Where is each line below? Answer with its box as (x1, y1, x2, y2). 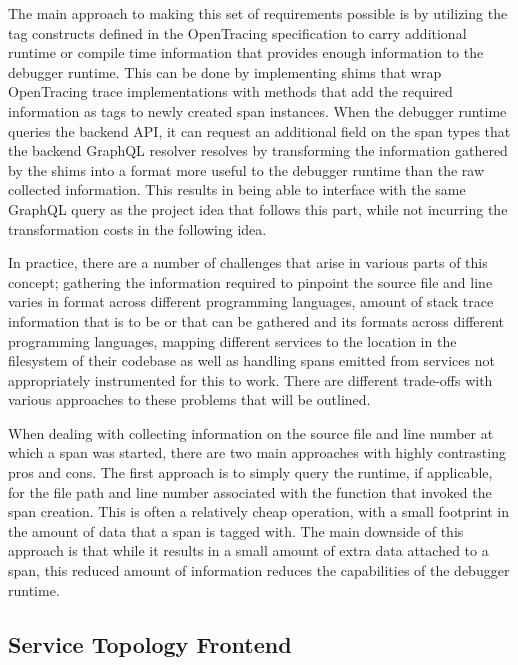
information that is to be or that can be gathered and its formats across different (8, 310, 505, 331)
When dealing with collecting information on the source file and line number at (8, 422, 494, 443)
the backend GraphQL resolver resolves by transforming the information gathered (8, 140, 508, 161)
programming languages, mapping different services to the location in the (8, 330, 457, 351)
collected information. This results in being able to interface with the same (8, 179, 466, 200)
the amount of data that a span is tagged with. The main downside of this (8, 520, 464, 541)
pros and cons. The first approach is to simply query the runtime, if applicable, (8, 462, 493, 483)
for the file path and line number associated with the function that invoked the (8, 481, 492, 502)
